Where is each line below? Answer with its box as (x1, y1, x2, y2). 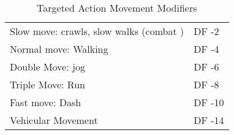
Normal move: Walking (10, 42, 108, 56)
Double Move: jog (10, 60, 85, 74)
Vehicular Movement (10, 113, 98, 127)
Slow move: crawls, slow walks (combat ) (10, 24, 184, 38)
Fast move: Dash (10, 95, 81, 109)
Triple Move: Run (10, 77, 85, 91)
